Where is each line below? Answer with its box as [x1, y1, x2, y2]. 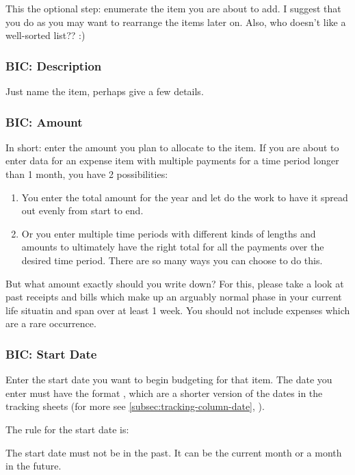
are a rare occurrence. [5, 316, 96, 331]
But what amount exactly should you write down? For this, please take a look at [5, 276, 344, 290]
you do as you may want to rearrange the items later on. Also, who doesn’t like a [5, 14, 346, 29]
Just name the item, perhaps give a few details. [5, 84, 204, 98]
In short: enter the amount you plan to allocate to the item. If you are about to [5, 140, 339, 154]
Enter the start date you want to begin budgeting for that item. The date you [5, 372, 332, 387]
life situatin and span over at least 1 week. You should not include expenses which [5, 303, 350, 317]
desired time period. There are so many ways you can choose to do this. [21, 253, 323, 267]
